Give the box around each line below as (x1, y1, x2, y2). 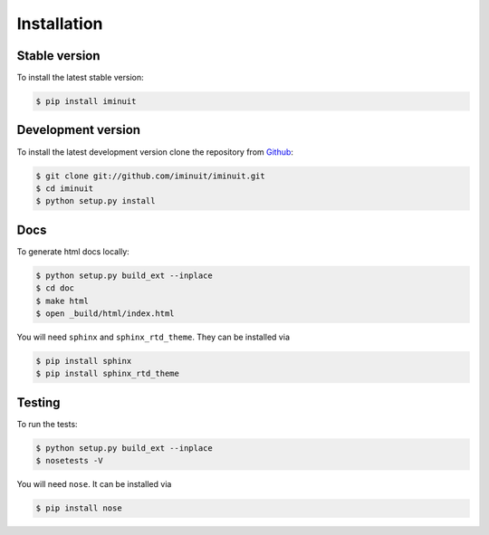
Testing (16, 395, 61, 410)
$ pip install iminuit (35, 96, 137, 107)
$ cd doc (35, 283, 75, 293)
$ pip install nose (35, 503, 122, 513)
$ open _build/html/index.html (35, 308, 176, 319)
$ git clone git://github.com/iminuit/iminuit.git (35, 170, 266, 181)
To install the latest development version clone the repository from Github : (16, 146, 294, 158)
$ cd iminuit (35, 183, 94, 194)
